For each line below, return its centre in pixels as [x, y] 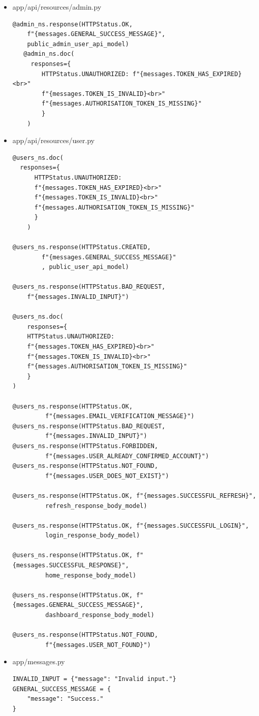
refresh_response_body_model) [96, 506]
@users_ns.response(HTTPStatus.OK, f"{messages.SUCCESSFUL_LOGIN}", [131, 525]
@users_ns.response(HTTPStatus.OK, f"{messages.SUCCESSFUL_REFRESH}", [134, 496]
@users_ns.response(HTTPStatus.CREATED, [82, 247]
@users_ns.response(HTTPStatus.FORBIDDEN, [85, 446]
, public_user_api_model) [85, 267]
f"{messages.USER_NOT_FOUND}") [98, 645]
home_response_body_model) [91, 575]
